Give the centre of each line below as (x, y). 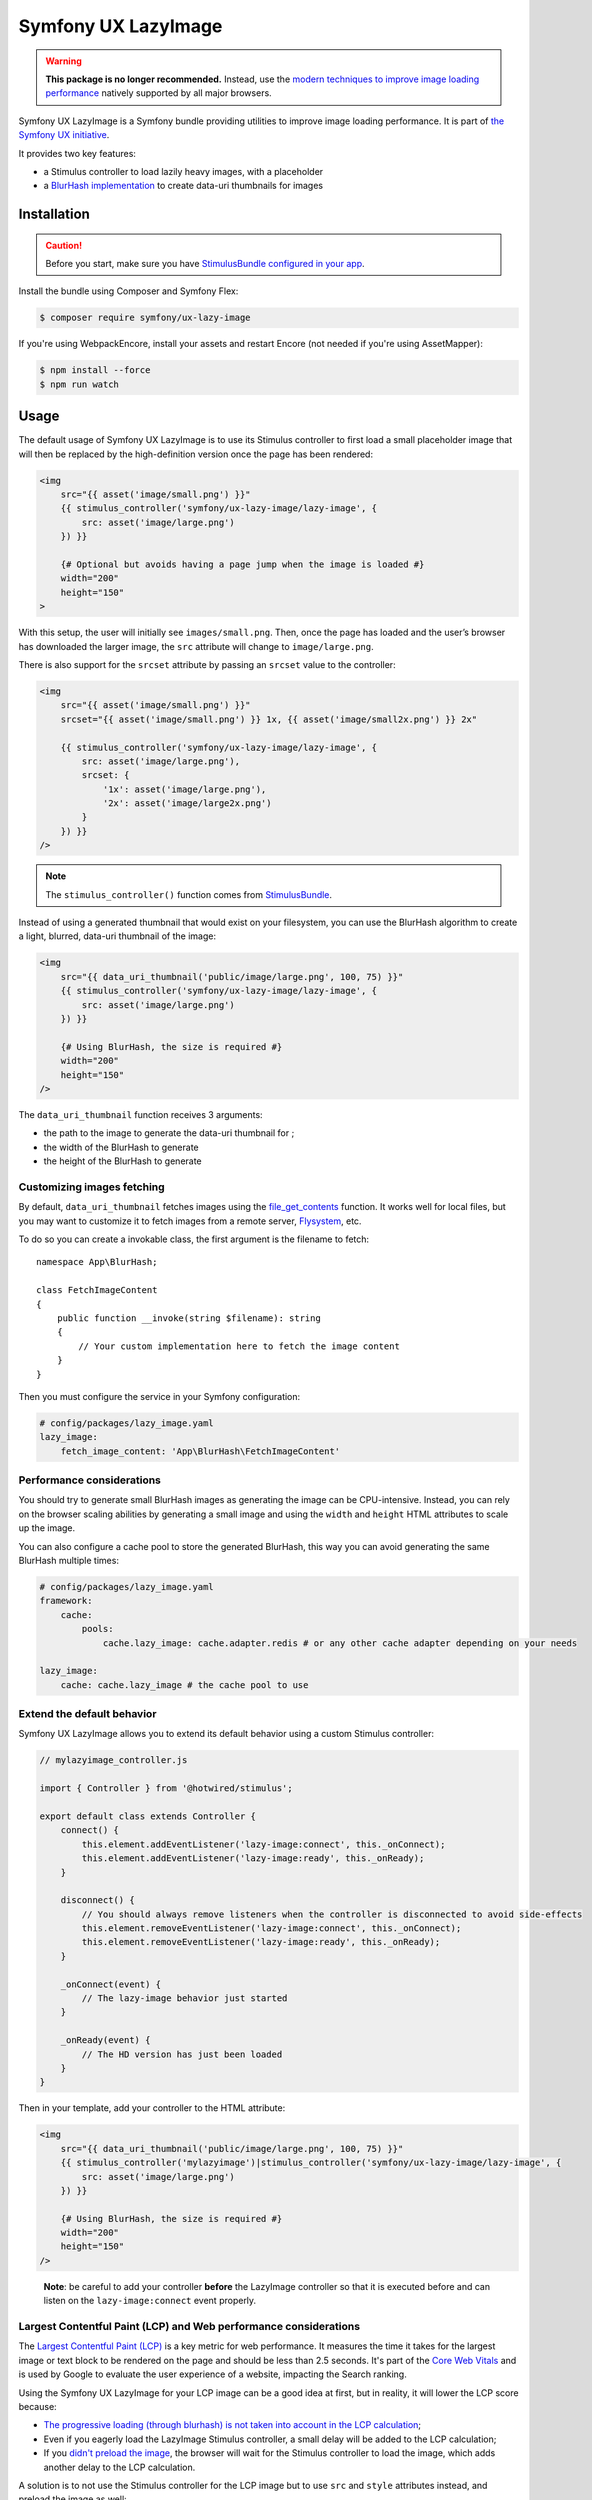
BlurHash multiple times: (69, 1560)
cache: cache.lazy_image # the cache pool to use (184, 1684)
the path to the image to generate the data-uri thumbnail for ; (169, 1133)
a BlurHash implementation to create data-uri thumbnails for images (183, 186)
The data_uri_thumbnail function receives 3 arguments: (141, 1114)
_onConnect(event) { (111, 1984)
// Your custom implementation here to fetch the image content (239, 1346)
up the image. (47, 1528)
